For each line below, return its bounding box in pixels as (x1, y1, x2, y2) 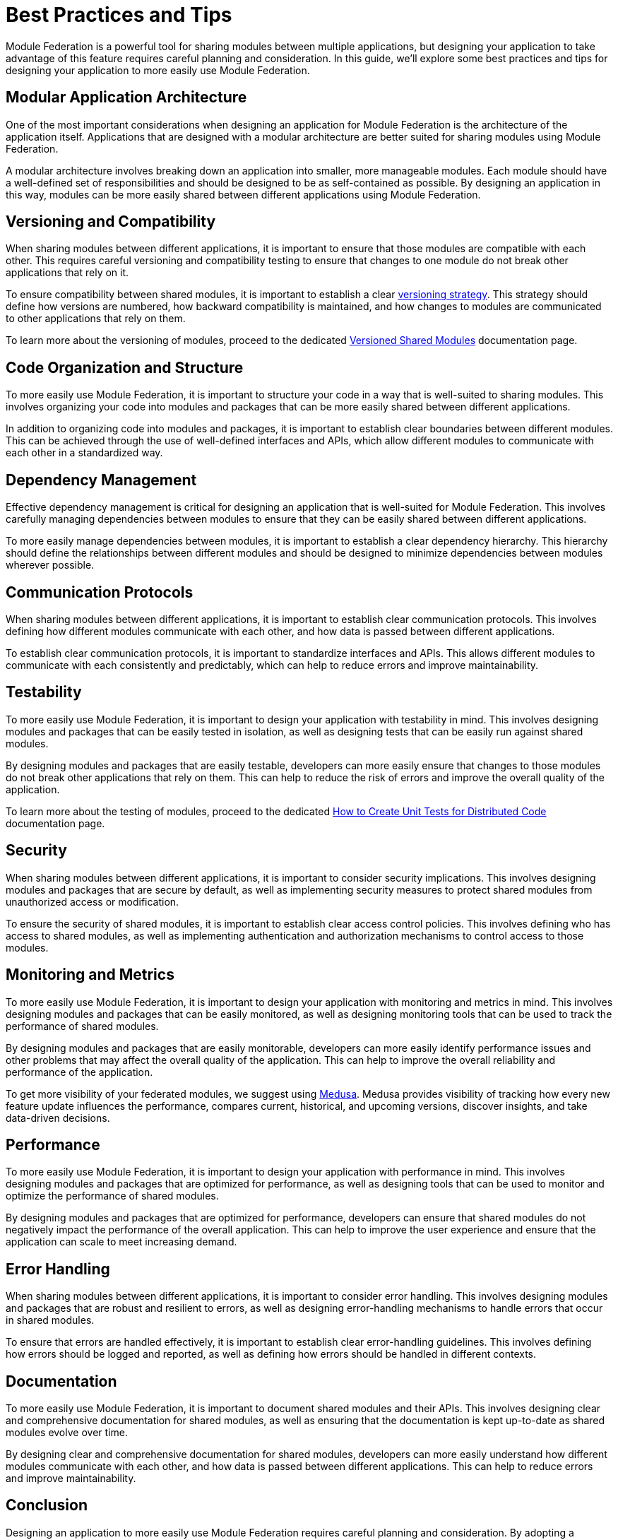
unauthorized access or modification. (6, 895, 179, 908)
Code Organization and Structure (6, 358, 244, 377)
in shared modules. (6, 1314, 95, 1327)
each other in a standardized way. (6, 446, 163, 459)
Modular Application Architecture (6, 88, 247, 107)
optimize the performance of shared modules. (6, 1190, 219, 1202)
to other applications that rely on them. (6, 312, 186, 325)
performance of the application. (6, 1065, 153, 1078)
